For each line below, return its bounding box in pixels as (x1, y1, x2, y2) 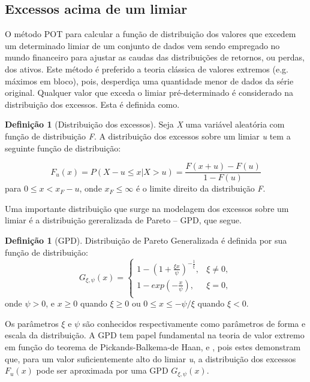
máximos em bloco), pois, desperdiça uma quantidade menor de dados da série (5, 74, 294, 87)
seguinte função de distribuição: (5, 141, 121, 154)
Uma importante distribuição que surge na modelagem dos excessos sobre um (5, 202, 289, 214)
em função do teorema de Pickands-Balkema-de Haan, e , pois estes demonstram (5, 340, 301, 353)
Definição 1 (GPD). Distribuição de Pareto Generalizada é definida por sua (5, 234, 287, 246)
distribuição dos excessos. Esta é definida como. (5, 98, 180, 110)
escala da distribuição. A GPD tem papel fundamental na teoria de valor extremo (5, 329, 305, 341)
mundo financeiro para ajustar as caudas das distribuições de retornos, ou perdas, (5, 51, 305, 63)
